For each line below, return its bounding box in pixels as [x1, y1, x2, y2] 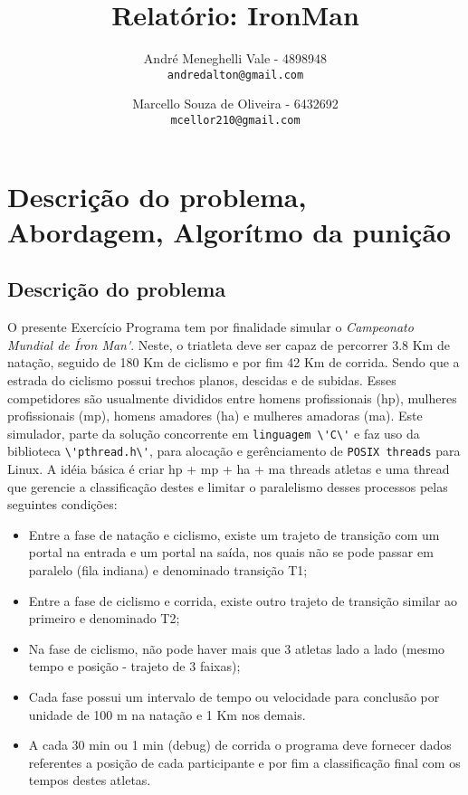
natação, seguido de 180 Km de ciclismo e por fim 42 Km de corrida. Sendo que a [7, 353, 460, 372]
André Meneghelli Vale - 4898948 [143, 49, 328, 68]
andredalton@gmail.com [167, 68, 304, 81]
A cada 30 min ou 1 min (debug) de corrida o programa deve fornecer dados [28, 735, 452, 754]
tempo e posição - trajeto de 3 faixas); [28, 657, 241, 676]
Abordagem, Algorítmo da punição [7, 213, 452, 250]
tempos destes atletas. [28, 771, 151, 790]
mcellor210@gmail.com [170, 113, 301, 127]
